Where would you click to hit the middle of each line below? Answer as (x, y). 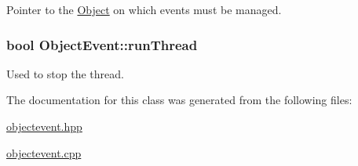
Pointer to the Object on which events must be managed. (144, 9)
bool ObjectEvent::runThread (102, 44)
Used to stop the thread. (65, 73)
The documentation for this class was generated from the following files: (179, 100)
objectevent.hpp (44, 126)
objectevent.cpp (44, 152)
